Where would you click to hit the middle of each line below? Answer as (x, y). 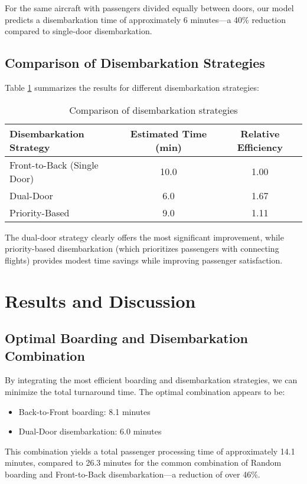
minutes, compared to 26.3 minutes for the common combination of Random (143, 462)
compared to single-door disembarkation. (79, 31)
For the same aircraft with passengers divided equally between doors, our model (149, 8)
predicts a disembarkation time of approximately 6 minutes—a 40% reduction (145, 19)
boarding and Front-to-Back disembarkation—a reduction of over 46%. (133, 474)
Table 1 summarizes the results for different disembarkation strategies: (132, 87)
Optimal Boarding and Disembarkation (126, 338)
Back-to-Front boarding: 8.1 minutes (84, 411)
